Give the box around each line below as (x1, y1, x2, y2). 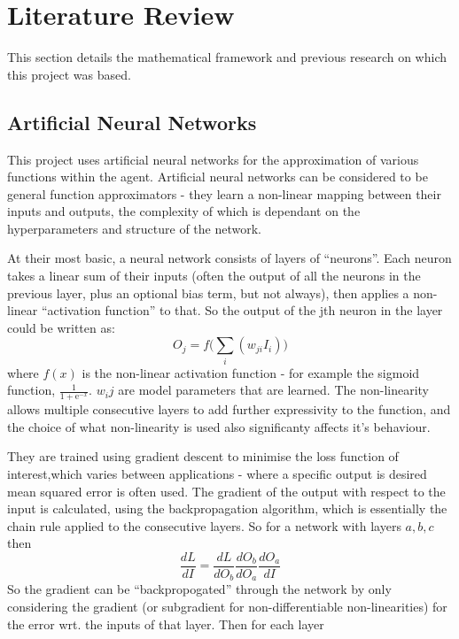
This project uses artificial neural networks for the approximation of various (7, 150, 419, 168)
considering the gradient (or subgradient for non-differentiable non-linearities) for (7, 597, 447, 616)
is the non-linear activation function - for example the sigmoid (82, 363, 420, 381)
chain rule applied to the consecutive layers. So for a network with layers (7, 516, 401, 535)
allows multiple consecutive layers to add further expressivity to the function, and (7, 400, 451, 419)
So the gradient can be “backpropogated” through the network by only (7, 580, 392, 598)
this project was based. (7, 65, 131, 83)
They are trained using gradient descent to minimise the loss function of (7, 447, 399, 466)
